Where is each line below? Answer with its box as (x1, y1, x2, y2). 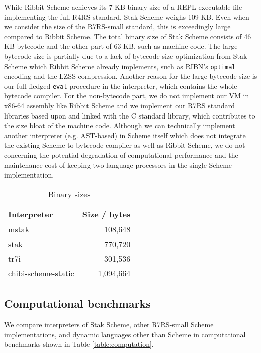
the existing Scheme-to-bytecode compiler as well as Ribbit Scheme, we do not (4, 140, 245, 150)
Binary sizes (48, 188, 91, 200)
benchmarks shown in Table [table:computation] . (4, 339, 154, 349)
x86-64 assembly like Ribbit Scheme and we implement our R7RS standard (4, 100, 235, 111)
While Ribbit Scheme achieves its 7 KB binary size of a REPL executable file (4, 2, 242, 12)
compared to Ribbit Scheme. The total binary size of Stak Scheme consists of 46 (4, 31, 251, 41)
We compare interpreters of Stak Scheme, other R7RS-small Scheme (4, 319, 214, 330)
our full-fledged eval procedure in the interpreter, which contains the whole (4, 80, 237, 91)
